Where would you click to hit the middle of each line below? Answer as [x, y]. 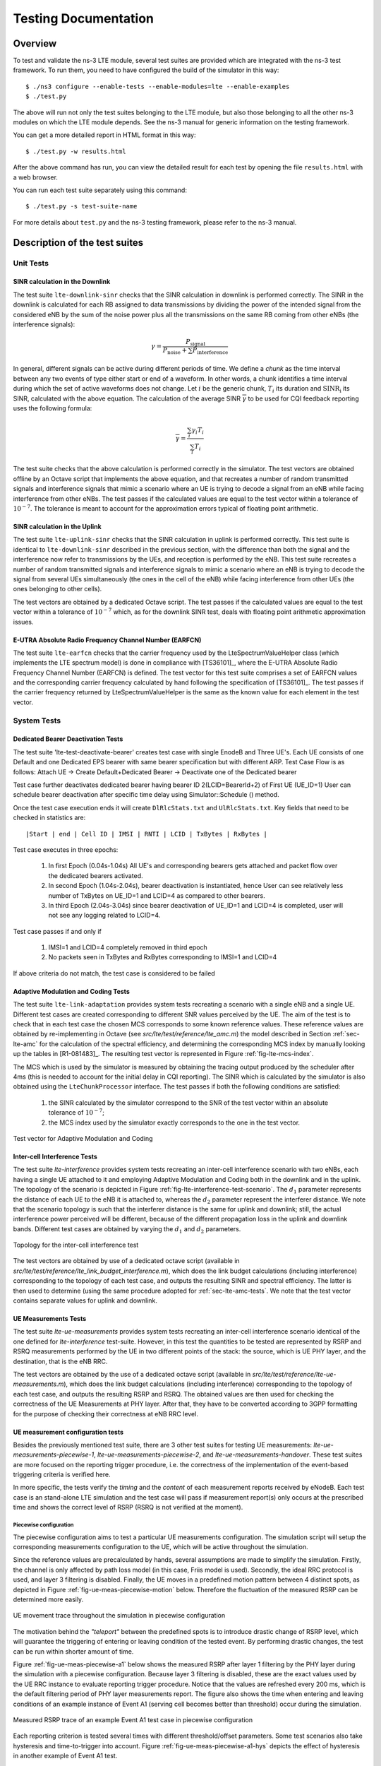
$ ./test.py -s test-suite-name [81, 206]
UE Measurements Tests [50, 1319]
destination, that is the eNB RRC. [60, 1361]
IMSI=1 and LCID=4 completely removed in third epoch [128, 947]
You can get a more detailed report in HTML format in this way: [105, 135]
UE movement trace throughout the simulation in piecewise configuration [119, 1616]
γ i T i [198, 431]
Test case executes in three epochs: [66, 849]
